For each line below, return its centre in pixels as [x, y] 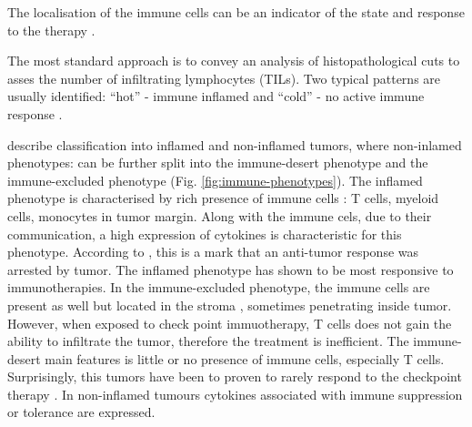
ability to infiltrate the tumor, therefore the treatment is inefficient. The [208, 341]
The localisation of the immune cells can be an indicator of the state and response [236, 12]
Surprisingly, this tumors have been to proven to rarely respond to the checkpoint [235, 376]
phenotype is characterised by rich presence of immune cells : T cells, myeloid [223, 198]
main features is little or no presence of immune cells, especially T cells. [245, 358]
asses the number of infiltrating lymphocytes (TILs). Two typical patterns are [224, 78]
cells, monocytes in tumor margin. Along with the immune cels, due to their [220, 215]
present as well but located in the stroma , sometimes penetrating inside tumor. [230, 305]
